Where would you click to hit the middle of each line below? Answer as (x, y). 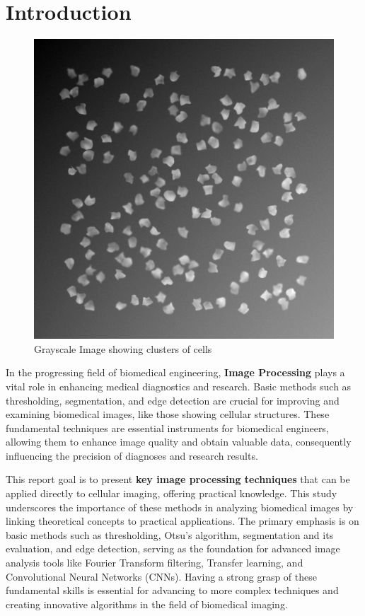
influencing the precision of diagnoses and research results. (132, 455)
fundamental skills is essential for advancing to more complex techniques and (172, 590)
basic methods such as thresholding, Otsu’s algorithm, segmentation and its (170, 534)
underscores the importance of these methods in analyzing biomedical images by (180, 507)
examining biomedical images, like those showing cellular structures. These (168, 414)
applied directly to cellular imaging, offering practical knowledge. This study (172, 493)
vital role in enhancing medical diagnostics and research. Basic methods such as (179, 386)
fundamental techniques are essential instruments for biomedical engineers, (167, 428)
